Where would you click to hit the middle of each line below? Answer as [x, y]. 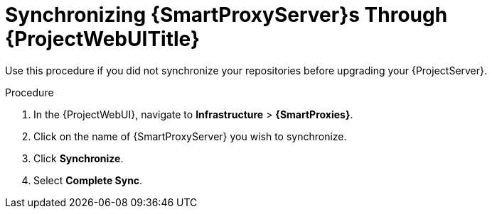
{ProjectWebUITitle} [103, 39]
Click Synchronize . [79, 158]
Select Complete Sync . [88, 180]
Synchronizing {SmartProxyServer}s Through [226, 15]
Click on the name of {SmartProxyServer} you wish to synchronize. [190, 136]
